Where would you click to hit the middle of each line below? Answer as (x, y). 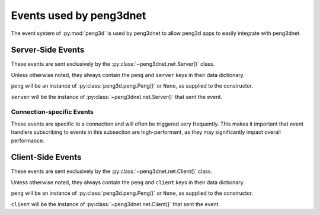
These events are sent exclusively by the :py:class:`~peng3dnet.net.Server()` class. (113, 64)
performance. (28, 140)
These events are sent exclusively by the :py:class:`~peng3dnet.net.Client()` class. (112, 171)
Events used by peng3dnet (79, 15)
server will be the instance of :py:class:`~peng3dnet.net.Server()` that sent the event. (116, 97)
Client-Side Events (46, 157)
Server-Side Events (48, 50)
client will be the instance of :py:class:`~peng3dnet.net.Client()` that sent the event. (116, 204)
